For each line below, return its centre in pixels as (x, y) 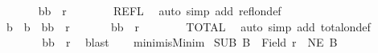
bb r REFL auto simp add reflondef (160, 10)
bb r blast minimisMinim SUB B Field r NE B (190, 42)
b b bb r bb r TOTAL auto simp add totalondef (188, 26)
